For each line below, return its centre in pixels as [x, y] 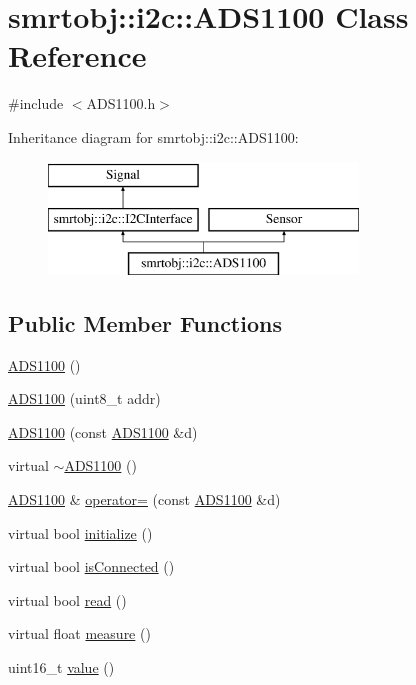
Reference [77, 55]
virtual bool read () [67, 599]
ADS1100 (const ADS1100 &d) [103, 431]
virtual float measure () [79, 633]
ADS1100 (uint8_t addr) [84, 398]
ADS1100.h [121, 103]
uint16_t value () [61, 667]
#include [36, 103]
